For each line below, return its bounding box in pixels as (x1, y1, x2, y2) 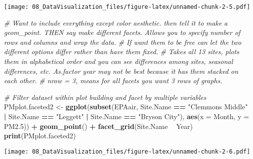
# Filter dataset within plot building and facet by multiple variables (4, 92, 206, 102)
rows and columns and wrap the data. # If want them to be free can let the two (4, 36, 242, 47)
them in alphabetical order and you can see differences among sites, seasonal (4, 56, 233, 66)
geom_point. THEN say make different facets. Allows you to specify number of (4, 27, 241, 37)
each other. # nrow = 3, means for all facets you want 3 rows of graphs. (4, 75, 223, 86)
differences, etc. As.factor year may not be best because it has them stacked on (4, 65, 238, 76)
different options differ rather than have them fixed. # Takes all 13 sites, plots (4, 46, 239, 57)
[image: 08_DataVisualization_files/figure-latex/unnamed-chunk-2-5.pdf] (4, 3, 251, 10)
